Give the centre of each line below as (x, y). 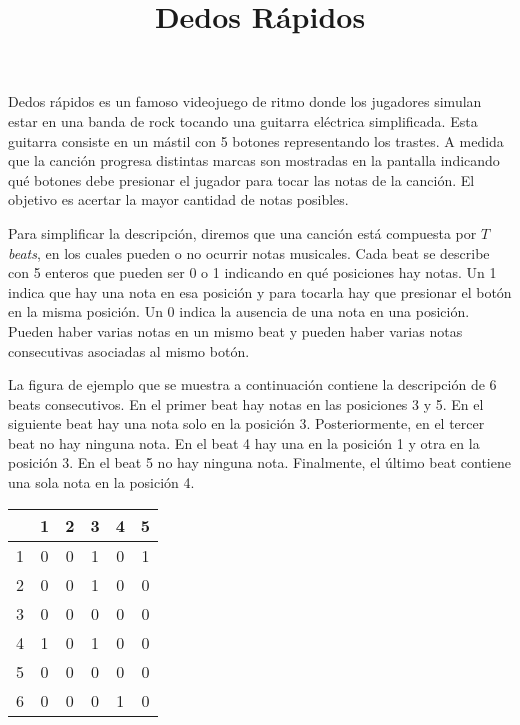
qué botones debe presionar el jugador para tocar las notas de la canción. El (241, 179)
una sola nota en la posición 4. (101, 482)
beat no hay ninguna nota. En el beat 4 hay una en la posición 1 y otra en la (244, 442)
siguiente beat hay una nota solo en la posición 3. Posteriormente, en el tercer (246, 423)
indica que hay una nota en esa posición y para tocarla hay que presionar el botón (260, 291)
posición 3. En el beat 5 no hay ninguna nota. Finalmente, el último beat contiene (259, 462)
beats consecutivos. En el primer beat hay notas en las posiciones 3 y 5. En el (246, 403)
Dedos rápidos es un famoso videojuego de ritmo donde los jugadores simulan (245, 101)
